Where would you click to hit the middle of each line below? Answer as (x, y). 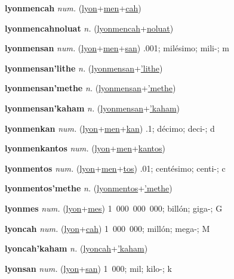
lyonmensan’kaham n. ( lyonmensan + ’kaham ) (93, 108)
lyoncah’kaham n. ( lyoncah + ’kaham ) (76, 248)
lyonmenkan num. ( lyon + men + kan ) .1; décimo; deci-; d (110, 128)
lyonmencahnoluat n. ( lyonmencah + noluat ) (89, 28)
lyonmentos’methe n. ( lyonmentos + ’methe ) (89, 188)
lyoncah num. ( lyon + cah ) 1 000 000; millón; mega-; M (107, 228)
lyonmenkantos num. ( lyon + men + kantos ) (85, 148)
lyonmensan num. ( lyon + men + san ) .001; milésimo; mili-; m (117, 48)
